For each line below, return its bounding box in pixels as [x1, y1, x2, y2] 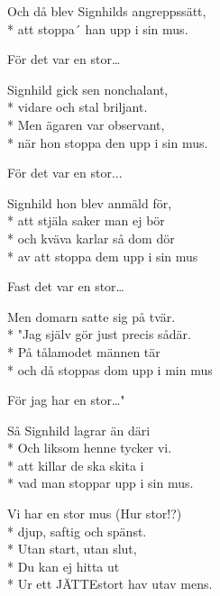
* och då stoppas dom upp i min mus [7, 360, 213, 379]
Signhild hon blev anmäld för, [7, 193, 172, 212]
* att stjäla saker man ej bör [7, 211, 165, 230]
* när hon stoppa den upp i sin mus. [7, 133, 208, 151]
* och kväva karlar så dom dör [7, 228, 175, 247]
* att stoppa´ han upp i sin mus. [7, 19, 188, 38]
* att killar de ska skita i [7, 455, 144, 474]
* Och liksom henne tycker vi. [7, 438, 172, 457]
